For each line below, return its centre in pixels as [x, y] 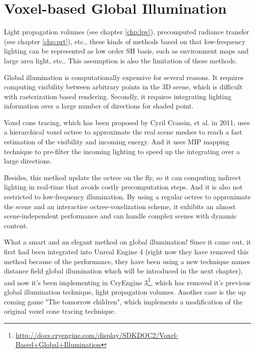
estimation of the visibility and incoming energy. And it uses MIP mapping [117, 142]
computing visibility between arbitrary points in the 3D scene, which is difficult [123, 87]
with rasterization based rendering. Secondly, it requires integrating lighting [118, 96]
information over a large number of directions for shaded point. [99, 106]
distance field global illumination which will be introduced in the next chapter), [124, 271]
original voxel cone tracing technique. [60, 311]
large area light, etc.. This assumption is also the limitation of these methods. [121, 60]
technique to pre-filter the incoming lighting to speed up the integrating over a [122, 151]
